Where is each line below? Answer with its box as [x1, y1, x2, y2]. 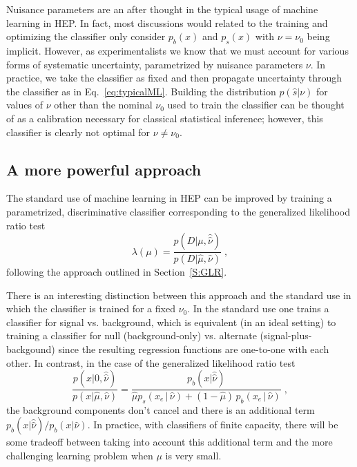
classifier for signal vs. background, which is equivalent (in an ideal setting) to [6, 314, 336, 329]
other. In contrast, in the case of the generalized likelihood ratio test [6, 355, 296, 370]
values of [6, 97, 43, 112]
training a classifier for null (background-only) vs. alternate [6, 328, 257, 343]
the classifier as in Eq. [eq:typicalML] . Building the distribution [6, 84, 276, 98]
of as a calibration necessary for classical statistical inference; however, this [6, 111, 323, 125]
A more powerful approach [6, 158, 202, 180]
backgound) [6, 341, 55, 356]
